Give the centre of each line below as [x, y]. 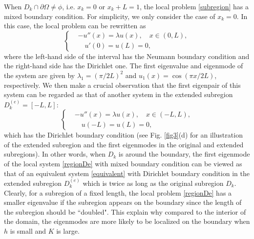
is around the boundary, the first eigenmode [184, 154]
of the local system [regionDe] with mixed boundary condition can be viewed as [123, 163]
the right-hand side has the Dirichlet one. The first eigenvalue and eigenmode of [124, 66]
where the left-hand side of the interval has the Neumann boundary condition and [127, 56]
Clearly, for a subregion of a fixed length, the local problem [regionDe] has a [118, 192]
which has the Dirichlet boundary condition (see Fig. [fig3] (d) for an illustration [123, 135]
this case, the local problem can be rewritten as [75, 26]
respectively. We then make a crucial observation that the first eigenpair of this [122, 85]
